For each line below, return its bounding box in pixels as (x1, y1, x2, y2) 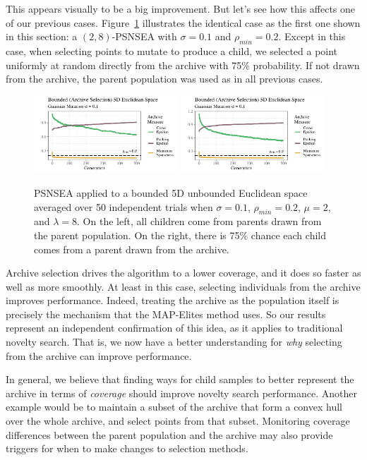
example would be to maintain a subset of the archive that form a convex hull (6, 399, 342, 414)
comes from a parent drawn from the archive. (34, 241, 229, 256)
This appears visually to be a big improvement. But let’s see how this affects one (6, 1, 356, 16)
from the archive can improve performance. (6, 348, 192, 363)
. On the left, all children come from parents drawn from (77, 214, 322, 229)
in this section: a (6, 29, 78, 44)
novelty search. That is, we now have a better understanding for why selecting (6, 334, 342, 349)
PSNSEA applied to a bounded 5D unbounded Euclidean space (34, 185, 308, 200)
